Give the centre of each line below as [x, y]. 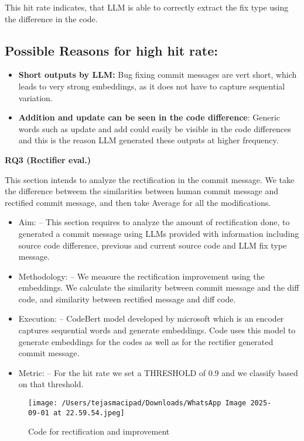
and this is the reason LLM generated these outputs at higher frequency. [148, 140]
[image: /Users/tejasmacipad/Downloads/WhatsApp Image [137, 403]
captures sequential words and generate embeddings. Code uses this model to [157, 330]
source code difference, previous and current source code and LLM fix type [153, 245]
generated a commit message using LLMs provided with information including [159, 233]
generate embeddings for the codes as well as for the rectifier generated [146, 341]
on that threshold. [51, 384]
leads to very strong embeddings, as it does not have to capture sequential [152, 86]
